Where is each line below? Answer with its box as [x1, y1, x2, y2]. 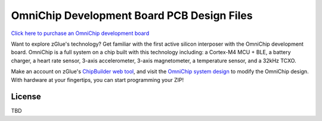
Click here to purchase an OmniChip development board [11, 30, 149, 37]
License [11, 92, 41, 102]
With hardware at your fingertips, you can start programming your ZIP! [11, 76, 184, 83]
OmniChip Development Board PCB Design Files [11, 9, 253, 22]
